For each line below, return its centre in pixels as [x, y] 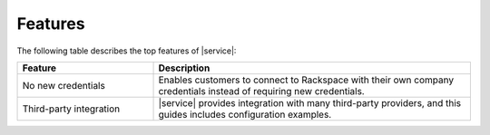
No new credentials [64, 85]
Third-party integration [71, 109]
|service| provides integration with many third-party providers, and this [310, 102]
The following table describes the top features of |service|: [127, 51]
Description [184, 68]
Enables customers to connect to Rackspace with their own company [306, 80]
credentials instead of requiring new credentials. [261, 91]
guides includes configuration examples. [245, 114]
